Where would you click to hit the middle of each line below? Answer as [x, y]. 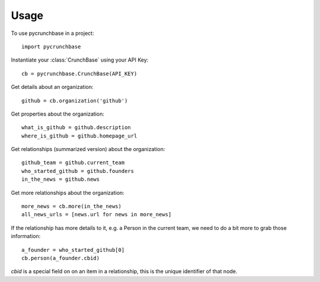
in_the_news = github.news [61, 180]
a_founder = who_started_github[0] [73, 250]
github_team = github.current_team [73, 163]
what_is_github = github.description [76, 128]
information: [26, 236]
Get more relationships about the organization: [68, 193]
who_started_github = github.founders [78, 171]
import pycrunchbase [51, 47]
